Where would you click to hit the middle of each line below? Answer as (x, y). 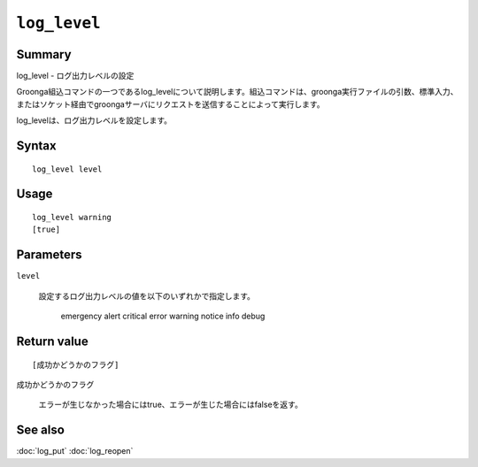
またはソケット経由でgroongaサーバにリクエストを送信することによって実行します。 (170, 104)
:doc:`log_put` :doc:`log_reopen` (75, 451)
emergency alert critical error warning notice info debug (163, 316)
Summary (44, 54)
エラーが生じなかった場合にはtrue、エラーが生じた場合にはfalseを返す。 (170, 405)
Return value (52, 341)
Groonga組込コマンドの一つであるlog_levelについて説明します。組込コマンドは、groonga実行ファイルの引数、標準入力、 (237, 92)
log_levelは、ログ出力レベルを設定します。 (94, 120)
